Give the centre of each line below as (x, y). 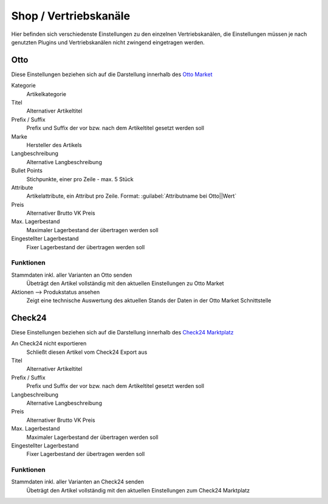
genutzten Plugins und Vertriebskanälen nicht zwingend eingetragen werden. (108, 42)
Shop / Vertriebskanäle (71, 16)
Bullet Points (27, 171)
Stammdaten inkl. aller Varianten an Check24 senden (78, 482)
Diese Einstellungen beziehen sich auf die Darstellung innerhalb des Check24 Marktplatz (122, 332)
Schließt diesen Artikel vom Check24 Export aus (87, 352)
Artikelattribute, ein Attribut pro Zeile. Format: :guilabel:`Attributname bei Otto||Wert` (132, 196)
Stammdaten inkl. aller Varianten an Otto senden (72, 275)
